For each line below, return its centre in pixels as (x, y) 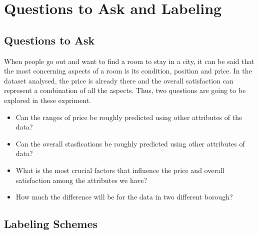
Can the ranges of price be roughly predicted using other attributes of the (129, 117)
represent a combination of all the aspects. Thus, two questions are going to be (125, 90)
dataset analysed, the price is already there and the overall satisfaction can (119, 80)
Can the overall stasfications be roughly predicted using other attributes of (130, 143)
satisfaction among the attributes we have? (81, 180)
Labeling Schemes (51, 224)
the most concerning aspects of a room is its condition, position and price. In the (128, 71)
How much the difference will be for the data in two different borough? (124, 197)
